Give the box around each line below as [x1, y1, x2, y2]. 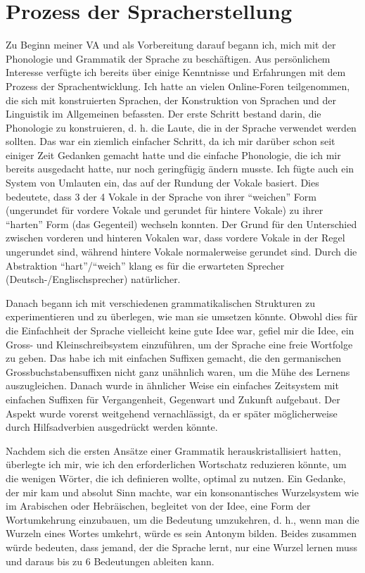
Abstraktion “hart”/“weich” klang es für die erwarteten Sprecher [6, 258, 285, 272]
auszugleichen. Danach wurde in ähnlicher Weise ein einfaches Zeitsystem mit [6, 378, 339, 393]
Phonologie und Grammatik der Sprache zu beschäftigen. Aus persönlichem [6, 51, 331, 65]
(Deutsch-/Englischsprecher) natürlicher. [6, 272, 181, 286]
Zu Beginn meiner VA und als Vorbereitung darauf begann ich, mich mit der [6, 37, 336, 52]
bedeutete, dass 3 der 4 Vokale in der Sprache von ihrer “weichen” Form [6, 189, 316, 203]
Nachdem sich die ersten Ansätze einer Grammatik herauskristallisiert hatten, [6, 443, 341, 458]
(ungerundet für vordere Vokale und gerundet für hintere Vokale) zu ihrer [6, 203, 324, 218]
